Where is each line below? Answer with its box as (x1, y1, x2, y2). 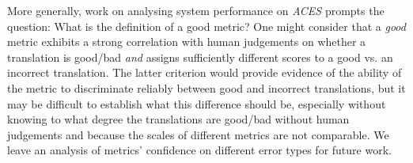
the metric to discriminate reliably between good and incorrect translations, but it (7, 79, 406, 96)
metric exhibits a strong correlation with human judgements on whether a (7, 33, 366, 50)
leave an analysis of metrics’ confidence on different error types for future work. (7, 142, 392, 158)
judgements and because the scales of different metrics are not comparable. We (7, 126, 389, 142)
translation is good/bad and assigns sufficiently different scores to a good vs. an (7, 48, 393, 65)
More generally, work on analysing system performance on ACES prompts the (7, 2, 385, 18)
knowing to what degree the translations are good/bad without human (7, 111, 350, 127)
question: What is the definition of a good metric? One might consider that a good (7, 17, 406, 34)
